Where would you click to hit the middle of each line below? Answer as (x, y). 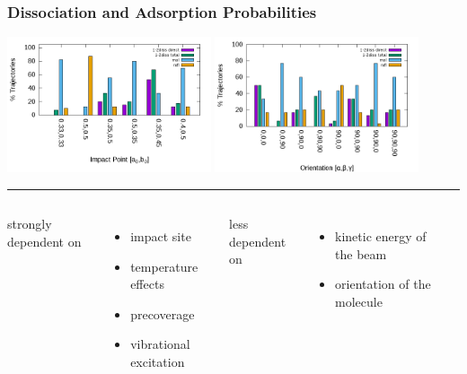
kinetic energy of (381, 236)
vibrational (160, 344)
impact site (161, 236)
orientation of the (383, 284)
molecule (359, 301)
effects (147, 284)
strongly (30, 223)
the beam (361, 253)
